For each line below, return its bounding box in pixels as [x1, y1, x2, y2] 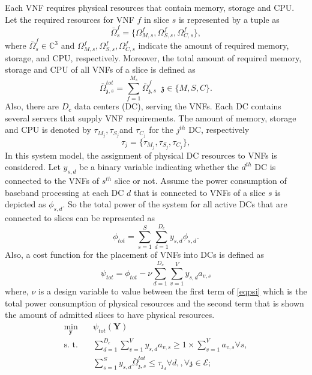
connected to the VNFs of [5, 174, 99, 187]
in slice [143, 13, 170, 25]
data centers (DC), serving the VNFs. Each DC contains [74, 100, 281, 112]
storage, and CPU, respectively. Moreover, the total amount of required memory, [5, 51, 302, 64]
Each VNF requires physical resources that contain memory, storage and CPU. [5, 1, 295, 13]
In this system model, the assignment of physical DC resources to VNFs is [5, 148, 277, 161]
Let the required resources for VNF [5, 13, 134, 25]
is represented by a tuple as [178, 13, 280, 25]
